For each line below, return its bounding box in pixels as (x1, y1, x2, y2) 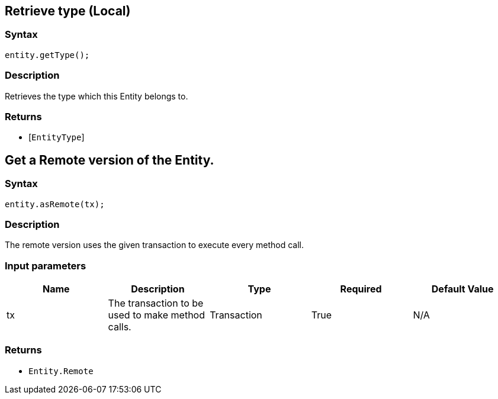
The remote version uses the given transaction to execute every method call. (5, 240, 304, 250)
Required (340, 283, 382, 295)
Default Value (431, 283, 494, 295)
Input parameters (5, 259, 86, 272)
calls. (108, 321, 131, 333)
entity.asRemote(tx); (5, 199, 105, 209)
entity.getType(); (5, 50, 90, 60)
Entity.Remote (28, 366, 94, 376)
